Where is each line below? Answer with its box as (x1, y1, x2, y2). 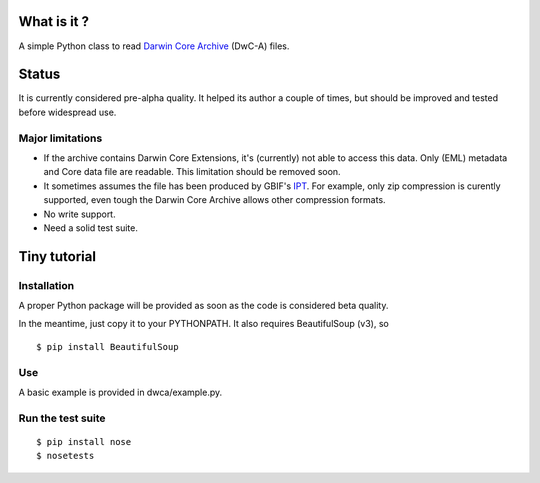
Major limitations (18, 131, 103, 145)
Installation (18, 278, 75, 292)
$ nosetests (36, 450, 95, 462)
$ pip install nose (36, 436, 132, 447)
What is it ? (18, 13, 90, 30)
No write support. (43, 208, 116, 220)
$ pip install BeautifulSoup (36, 341, 179, 352)
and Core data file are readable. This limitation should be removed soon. (43, 166, 341, 178)
